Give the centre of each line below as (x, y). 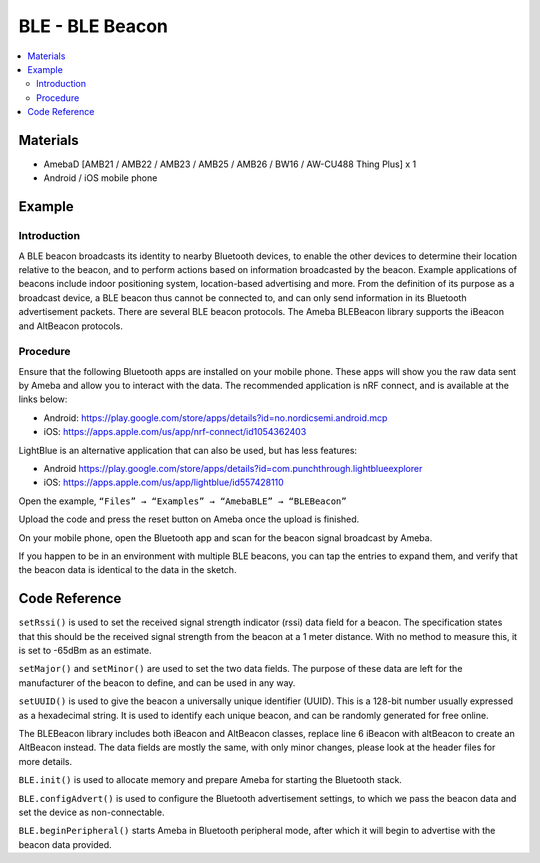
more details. (45, 761)
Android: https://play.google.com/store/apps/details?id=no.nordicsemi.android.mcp (215, 417)
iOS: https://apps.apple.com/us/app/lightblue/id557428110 (163, 482)
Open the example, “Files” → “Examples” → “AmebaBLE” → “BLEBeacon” (182, 501)
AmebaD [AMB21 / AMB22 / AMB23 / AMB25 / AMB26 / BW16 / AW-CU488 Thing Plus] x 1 (230, 164)
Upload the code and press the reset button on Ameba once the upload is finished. (189, 519)
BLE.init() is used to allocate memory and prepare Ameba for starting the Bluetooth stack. (210, 780)
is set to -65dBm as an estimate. (85, 651)
